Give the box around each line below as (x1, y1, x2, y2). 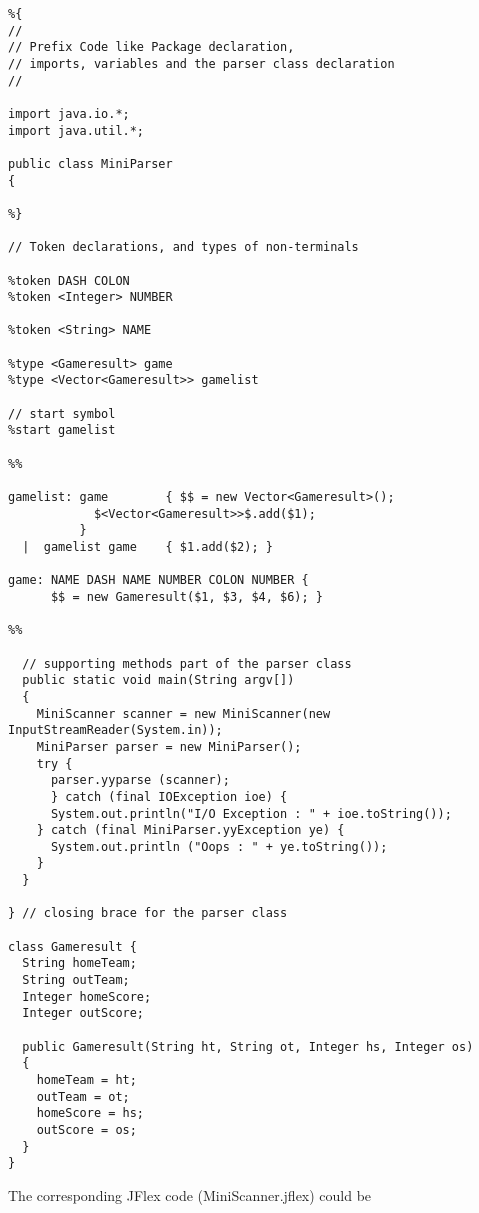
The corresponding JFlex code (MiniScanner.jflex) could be (8, 1184, 372, 1205)
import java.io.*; (8, 106, 130, 121)
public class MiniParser (8, 156, 173, 171)
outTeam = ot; (36, 1089, 130, 1104)
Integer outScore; (22, 1006, 145, 1021)
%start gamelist (8, 423, 116, 438)
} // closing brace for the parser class (8, 906, 288, 921)
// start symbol (8, 406, 116, 421)
